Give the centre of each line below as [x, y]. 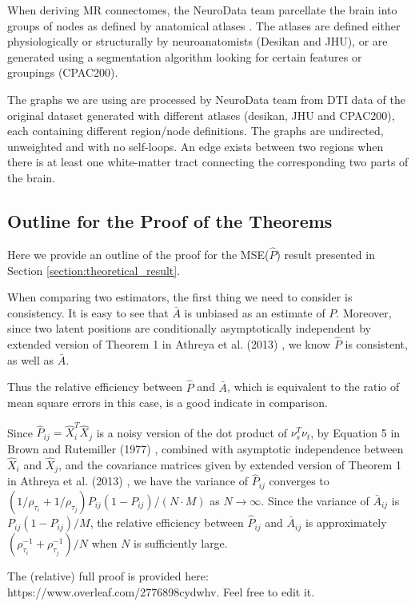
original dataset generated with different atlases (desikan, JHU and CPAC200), [201, 115]
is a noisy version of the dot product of [192, 432]
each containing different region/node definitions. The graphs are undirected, [196, 131]
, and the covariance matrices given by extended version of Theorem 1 [230, 464]
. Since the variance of [315, 500]
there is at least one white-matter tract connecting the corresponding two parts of [208, 162]
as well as [31, 359]
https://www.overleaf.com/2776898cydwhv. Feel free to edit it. [161, 591]
